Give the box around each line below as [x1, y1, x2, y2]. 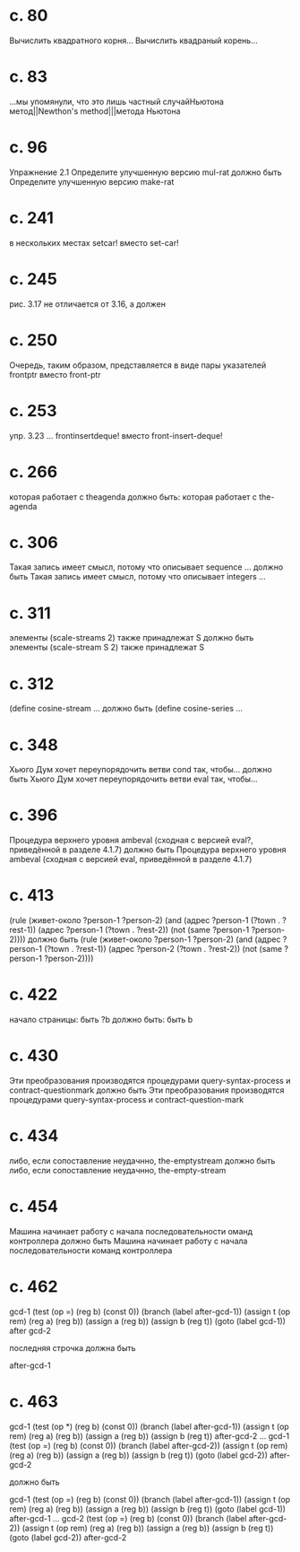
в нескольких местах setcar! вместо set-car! [9, 237, 179, 248]
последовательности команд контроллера [9, 1244, 173, 1256]
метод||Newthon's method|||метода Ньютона [9, 105, 181, 117]
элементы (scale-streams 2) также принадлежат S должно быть [9, 632, 254, 643]
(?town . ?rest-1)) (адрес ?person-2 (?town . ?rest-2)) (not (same [44, 944, 283, 955]
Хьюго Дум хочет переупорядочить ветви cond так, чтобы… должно [9, 764, 273, 775]
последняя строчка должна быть [9, 1342, 136, 1353]
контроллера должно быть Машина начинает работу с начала [9, 1235, 248, 1246]
